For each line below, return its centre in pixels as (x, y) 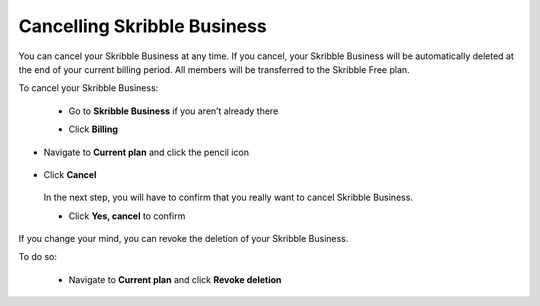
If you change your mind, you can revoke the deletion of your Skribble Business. (183, 239)
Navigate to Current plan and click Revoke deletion (175, 279)
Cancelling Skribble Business (142, 26)
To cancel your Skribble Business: (88, 88)
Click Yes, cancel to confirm (127, 216)
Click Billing (93, 129)
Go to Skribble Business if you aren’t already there (173, 111)
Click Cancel (70, 174)
